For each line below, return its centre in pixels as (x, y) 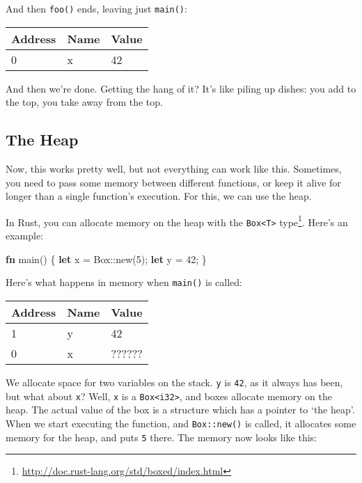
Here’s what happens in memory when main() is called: (124, 282)
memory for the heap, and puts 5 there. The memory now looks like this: (161, 437)
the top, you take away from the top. (84, 102)
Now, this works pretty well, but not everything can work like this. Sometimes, (174, 169)
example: (25, 236)
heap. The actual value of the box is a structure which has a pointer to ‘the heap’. (180, 410)
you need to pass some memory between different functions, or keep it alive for (173, 182)
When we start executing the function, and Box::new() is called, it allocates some (181, 423)
